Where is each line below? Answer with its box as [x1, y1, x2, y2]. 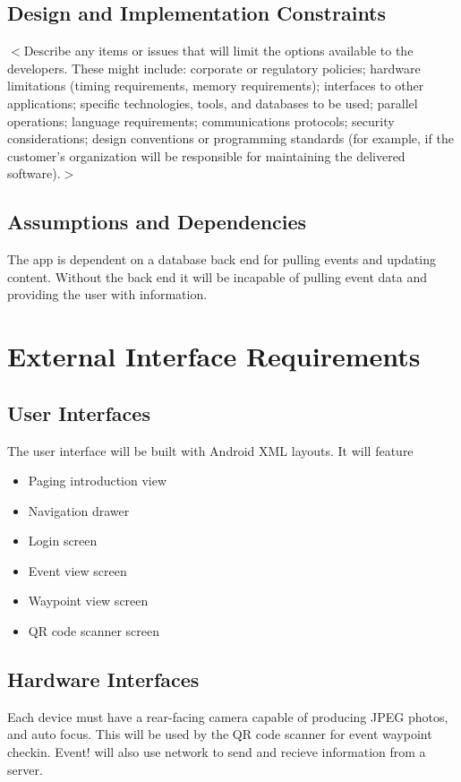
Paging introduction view [28, 471, 167, 490]
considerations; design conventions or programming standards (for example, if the [7, 129, 454, 148]
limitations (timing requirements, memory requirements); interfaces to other [7, 76, 424, 95]
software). [7, 164, 61, 183]
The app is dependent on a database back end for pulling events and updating [7, 250, 437, 269]
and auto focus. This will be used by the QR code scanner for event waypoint [7, 725, 432, 743]
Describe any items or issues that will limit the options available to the [23, 41, 414, 60]
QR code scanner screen [28, 622, 160, 640]
